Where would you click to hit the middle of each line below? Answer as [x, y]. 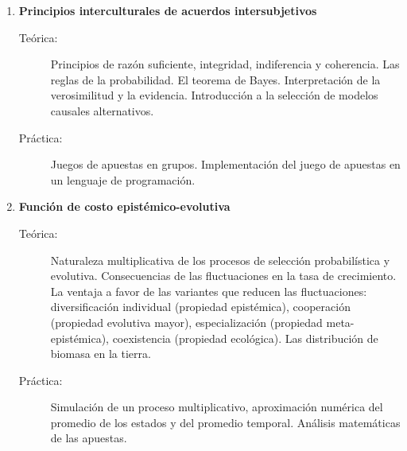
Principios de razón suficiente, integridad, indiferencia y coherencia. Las [225, 64]
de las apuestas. [89, 438]
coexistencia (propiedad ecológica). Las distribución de [245, 338]
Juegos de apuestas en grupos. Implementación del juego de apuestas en [225, 164]
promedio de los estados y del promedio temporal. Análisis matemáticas [225, 422]
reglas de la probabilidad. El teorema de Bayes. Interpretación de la [215, 79]
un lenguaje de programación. [123, 179]
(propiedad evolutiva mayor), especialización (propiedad [186, 322]
